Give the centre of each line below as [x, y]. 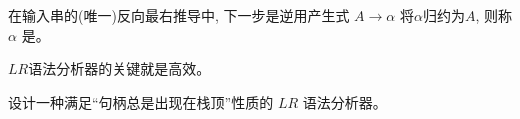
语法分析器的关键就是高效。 [119, 68]
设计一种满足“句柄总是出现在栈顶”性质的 [141, 101]
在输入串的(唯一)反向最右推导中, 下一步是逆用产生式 [179, 15]
